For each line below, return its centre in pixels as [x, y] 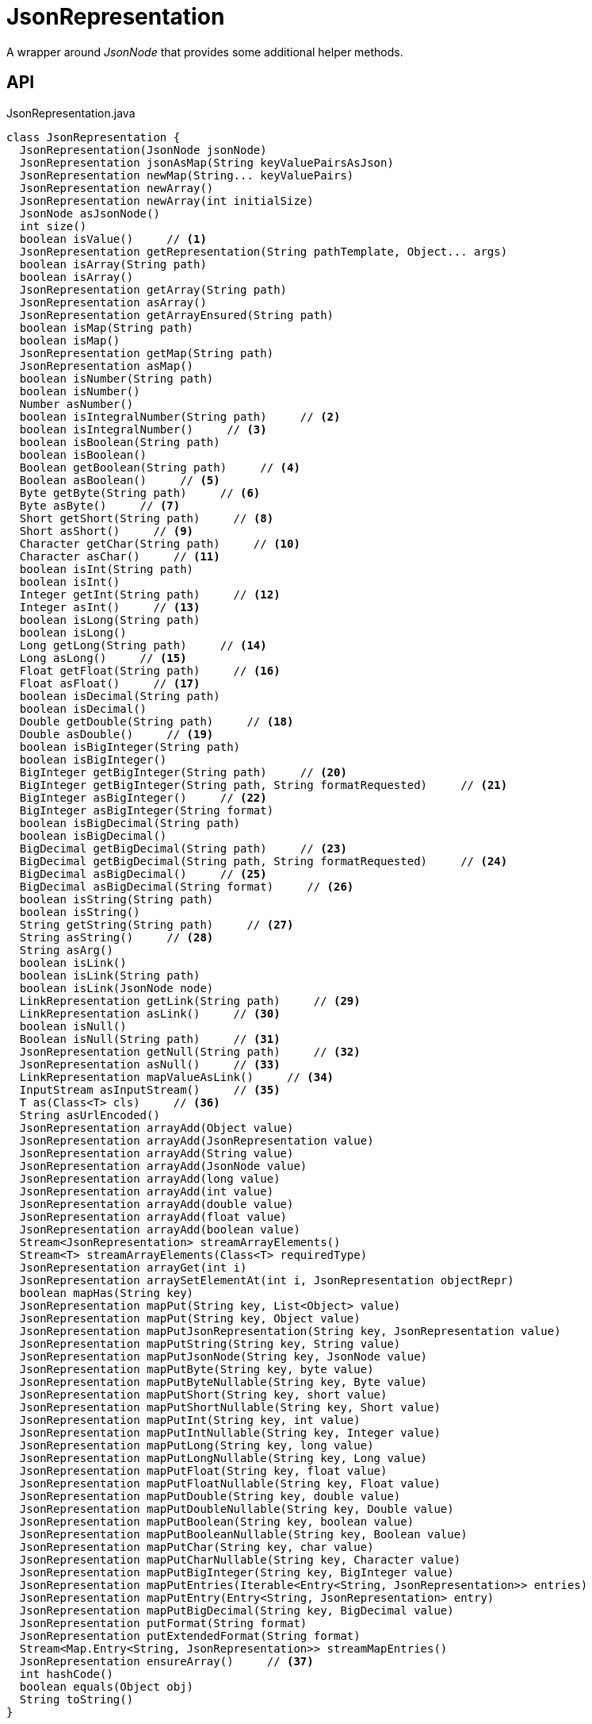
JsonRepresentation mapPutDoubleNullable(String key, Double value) [237, 1508]
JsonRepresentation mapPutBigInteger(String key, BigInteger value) [237, 1572]
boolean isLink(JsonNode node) [116, 988]
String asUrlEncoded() [90, 1115]
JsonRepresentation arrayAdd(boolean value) [160, 1229]
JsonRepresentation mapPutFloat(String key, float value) [203, 1470]
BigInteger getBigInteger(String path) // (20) [183, 772]
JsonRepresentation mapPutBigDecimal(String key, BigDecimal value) [237, 1610]
